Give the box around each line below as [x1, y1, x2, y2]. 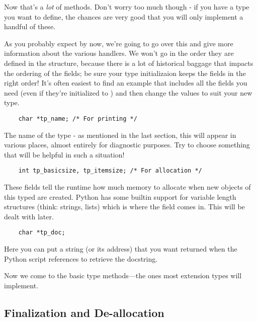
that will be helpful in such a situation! [4, 149, 125, 159]
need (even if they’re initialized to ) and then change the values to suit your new [4, 87, 252, 98]
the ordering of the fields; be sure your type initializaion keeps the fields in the [4, 67, 246, 78]
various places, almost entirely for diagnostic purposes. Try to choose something [4, 139, 250, 150]
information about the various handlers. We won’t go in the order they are [4, 48, 234, 58]
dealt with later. [4, 211, 54, 221]
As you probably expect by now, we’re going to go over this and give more [4, 38, 233, 48]
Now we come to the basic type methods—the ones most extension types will [4, 270, 242, 281]
